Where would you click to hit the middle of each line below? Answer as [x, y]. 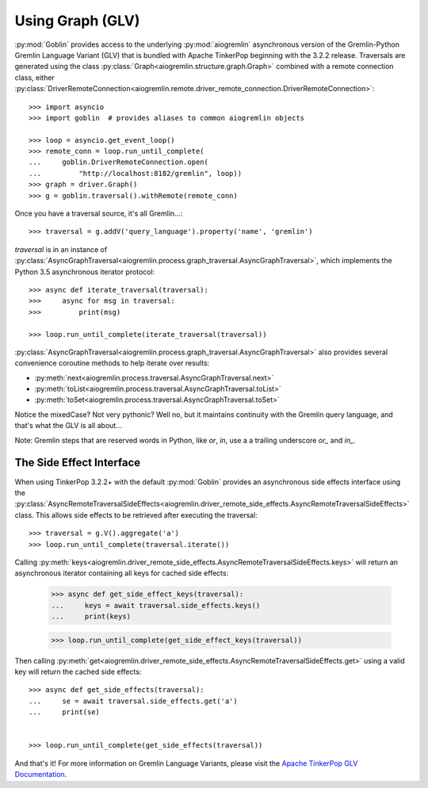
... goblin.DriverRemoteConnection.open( [119, 162]
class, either [34, 77]
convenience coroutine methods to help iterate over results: [112, 363]
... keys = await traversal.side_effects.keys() [156, 605]
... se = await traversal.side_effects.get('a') [133, 701]
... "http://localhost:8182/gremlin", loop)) [135, 173]
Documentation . [41, 775]
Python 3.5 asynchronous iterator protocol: [85, 272]
